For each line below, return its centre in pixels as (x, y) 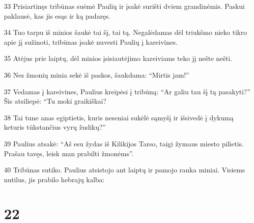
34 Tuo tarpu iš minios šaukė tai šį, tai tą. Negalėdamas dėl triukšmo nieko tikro (126, 32)
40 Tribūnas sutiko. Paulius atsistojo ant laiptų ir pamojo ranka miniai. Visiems (125, 170)
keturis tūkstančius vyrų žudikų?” (55, 127)
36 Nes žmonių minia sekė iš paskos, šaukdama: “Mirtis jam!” (97, 74)
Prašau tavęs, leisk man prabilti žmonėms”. (69, 153)
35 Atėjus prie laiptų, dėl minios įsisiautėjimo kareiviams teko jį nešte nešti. (118, 58)
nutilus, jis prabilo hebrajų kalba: (54, 179)
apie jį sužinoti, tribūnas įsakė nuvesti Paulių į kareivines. (91, 42)
